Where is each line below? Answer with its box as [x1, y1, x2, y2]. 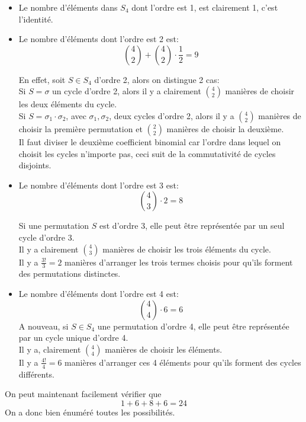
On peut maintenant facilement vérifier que [5, 388, 162, 400]
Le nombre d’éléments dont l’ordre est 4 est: [18, 287, 179, 299]
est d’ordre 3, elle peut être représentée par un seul [99, 219, 285, 232]
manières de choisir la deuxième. [166, 122, 284, 135]
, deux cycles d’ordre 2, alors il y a [109, 109, 234, 122]
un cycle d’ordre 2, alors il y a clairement [52, 85, 201, 97]
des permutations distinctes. [18, 267, 121, 280]
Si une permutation [18, 219, 89, 232]
